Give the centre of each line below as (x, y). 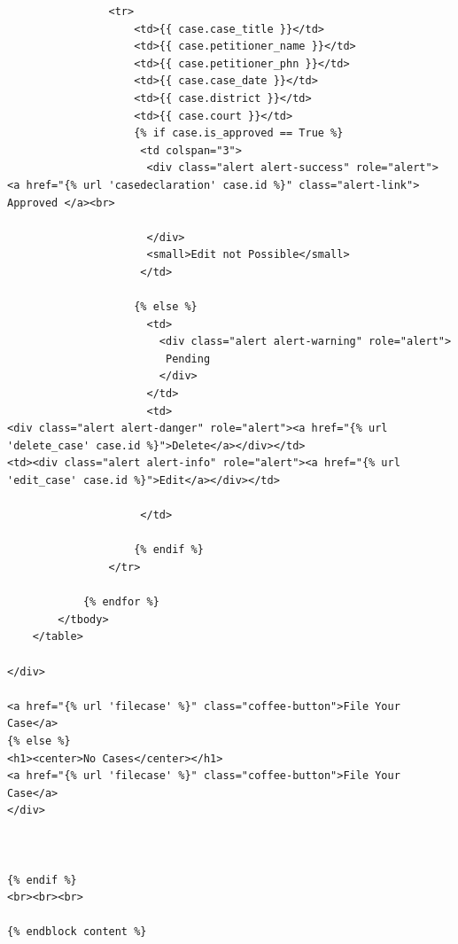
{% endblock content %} (77, 932)
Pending (188, 359)
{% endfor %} (121, 602)
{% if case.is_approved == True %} (239, 133)
